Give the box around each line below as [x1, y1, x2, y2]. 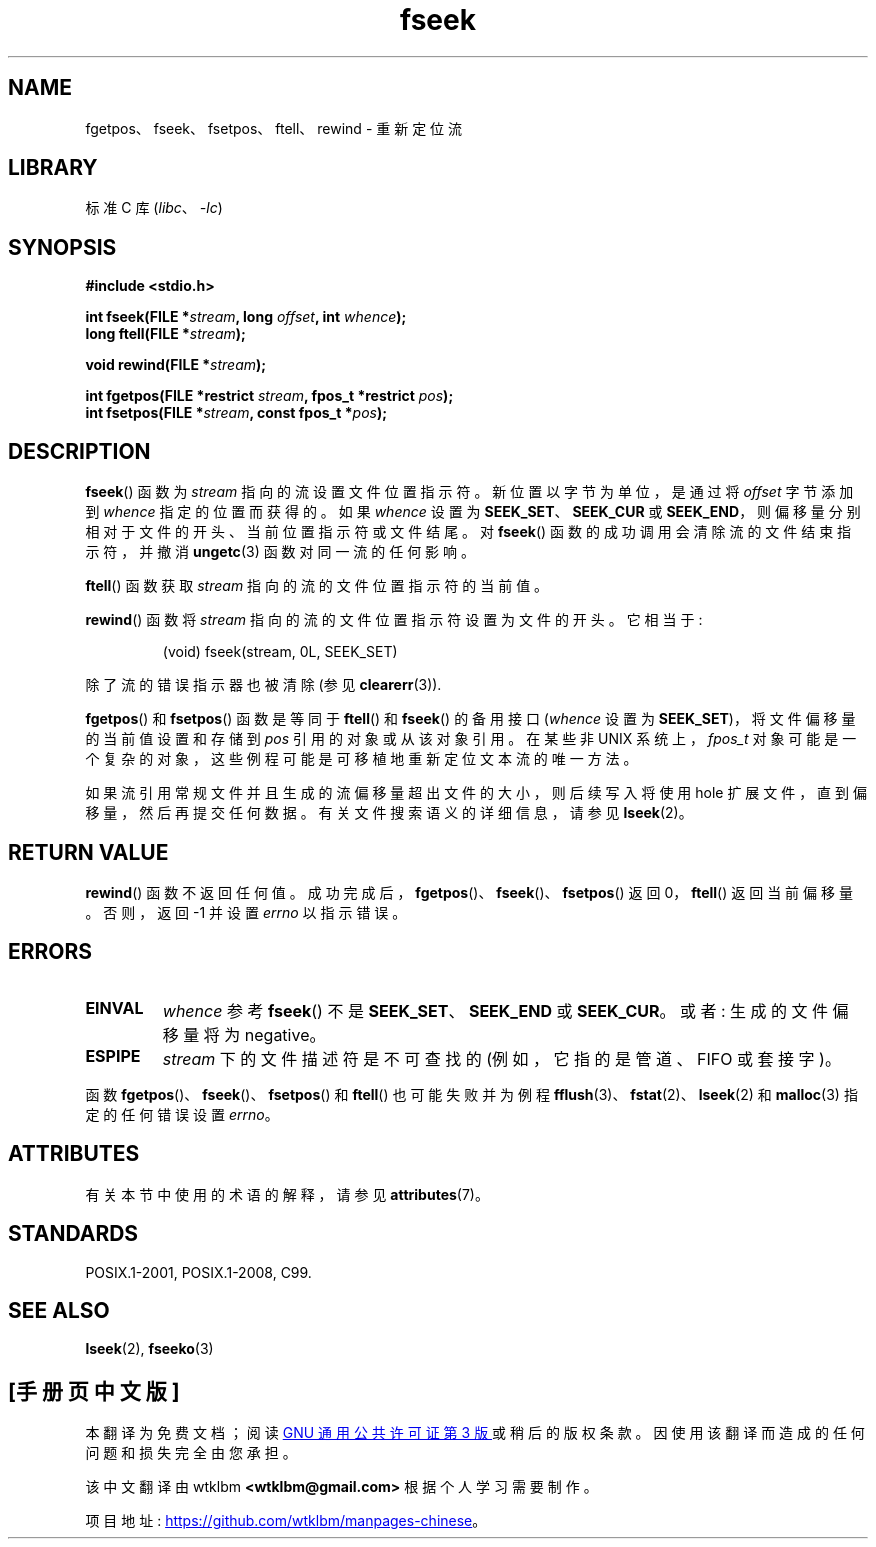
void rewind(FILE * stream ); [85, 356, 267, 374]
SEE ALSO [8, 1297, 110, 1323]
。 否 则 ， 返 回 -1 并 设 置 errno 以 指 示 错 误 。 [85, 903, 407, 921]
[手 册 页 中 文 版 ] [8, 1378, 180, 1404]
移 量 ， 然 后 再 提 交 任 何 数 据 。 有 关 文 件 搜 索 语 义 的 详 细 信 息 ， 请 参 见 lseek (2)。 [85, 804, 693, 822]
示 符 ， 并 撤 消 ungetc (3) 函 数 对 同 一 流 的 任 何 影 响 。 [85, 543, 475, 561]
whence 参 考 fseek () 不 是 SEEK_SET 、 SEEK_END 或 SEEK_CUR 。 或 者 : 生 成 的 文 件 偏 [162, 1000, 849, 1021]
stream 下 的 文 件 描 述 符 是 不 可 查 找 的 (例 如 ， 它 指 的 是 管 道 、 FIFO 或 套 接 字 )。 [162, 1048, 841, 1069]
